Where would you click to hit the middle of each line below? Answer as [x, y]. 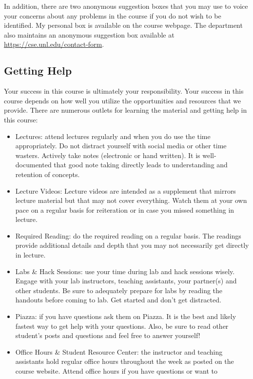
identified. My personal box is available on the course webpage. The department [123, 25]
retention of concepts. [48, 174]
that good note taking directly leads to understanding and [141, 165]
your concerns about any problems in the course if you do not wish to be [113, 15]
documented [33, 165]
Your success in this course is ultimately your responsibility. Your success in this [124, 91]
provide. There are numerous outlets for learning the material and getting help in [126, 110]
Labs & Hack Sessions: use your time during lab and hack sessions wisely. [125, 271]
